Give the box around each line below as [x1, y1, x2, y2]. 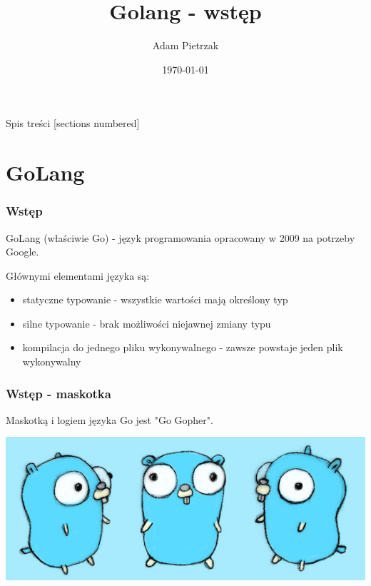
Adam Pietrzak [152, 38, 219, 53]
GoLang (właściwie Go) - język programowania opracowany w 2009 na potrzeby [6, 230, 355, 245]
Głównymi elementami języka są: [6, 268, 150, 283]
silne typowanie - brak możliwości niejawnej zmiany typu [22, 315, 271, 330]
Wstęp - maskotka [6, 384, 111, 402]
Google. [6, 244, 39, 259]
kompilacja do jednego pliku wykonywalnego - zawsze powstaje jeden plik [22, 340, 343, 355]
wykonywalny [22, 354, 81, 369]
